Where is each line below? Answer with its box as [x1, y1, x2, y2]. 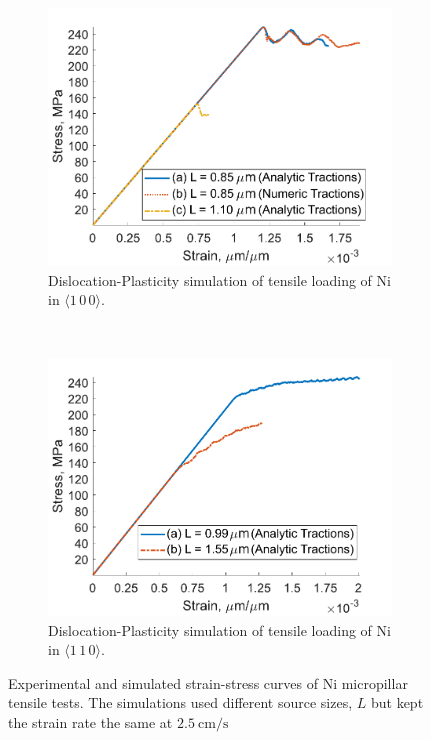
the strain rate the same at [8, 711, 173, 732]
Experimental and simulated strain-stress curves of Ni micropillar [8, 672, 408, 693]
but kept [370, 692, 424, 713]
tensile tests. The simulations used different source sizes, [8, 692, 353, 713]
